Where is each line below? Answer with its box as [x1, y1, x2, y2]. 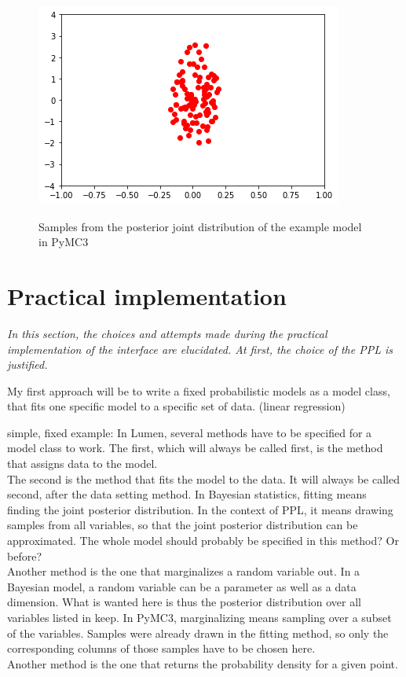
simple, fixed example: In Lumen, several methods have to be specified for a [7, 424, 372, 440]
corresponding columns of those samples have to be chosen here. [7, 640, 316, 657]
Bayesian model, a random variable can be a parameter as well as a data [7, 578, 357, 594]
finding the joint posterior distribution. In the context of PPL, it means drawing [7, 501, 393, 517]
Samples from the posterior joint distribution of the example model [38, 218, 362, 234]
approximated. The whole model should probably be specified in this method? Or [7, 532, 399, 549]
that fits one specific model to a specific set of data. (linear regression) [7, 398, 346, 414]
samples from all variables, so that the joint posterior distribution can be [7, 517, 358, 533]
